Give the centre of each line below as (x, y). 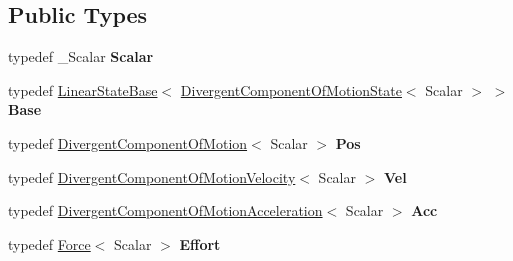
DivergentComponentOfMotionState (291, 89)
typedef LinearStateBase (83, 89)
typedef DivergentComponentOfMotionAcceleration (165, 210)
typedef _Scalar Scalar (81, 56)
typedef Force (49, 243)
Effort (200, 243)
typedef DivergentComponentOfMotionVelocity (152, 176)
